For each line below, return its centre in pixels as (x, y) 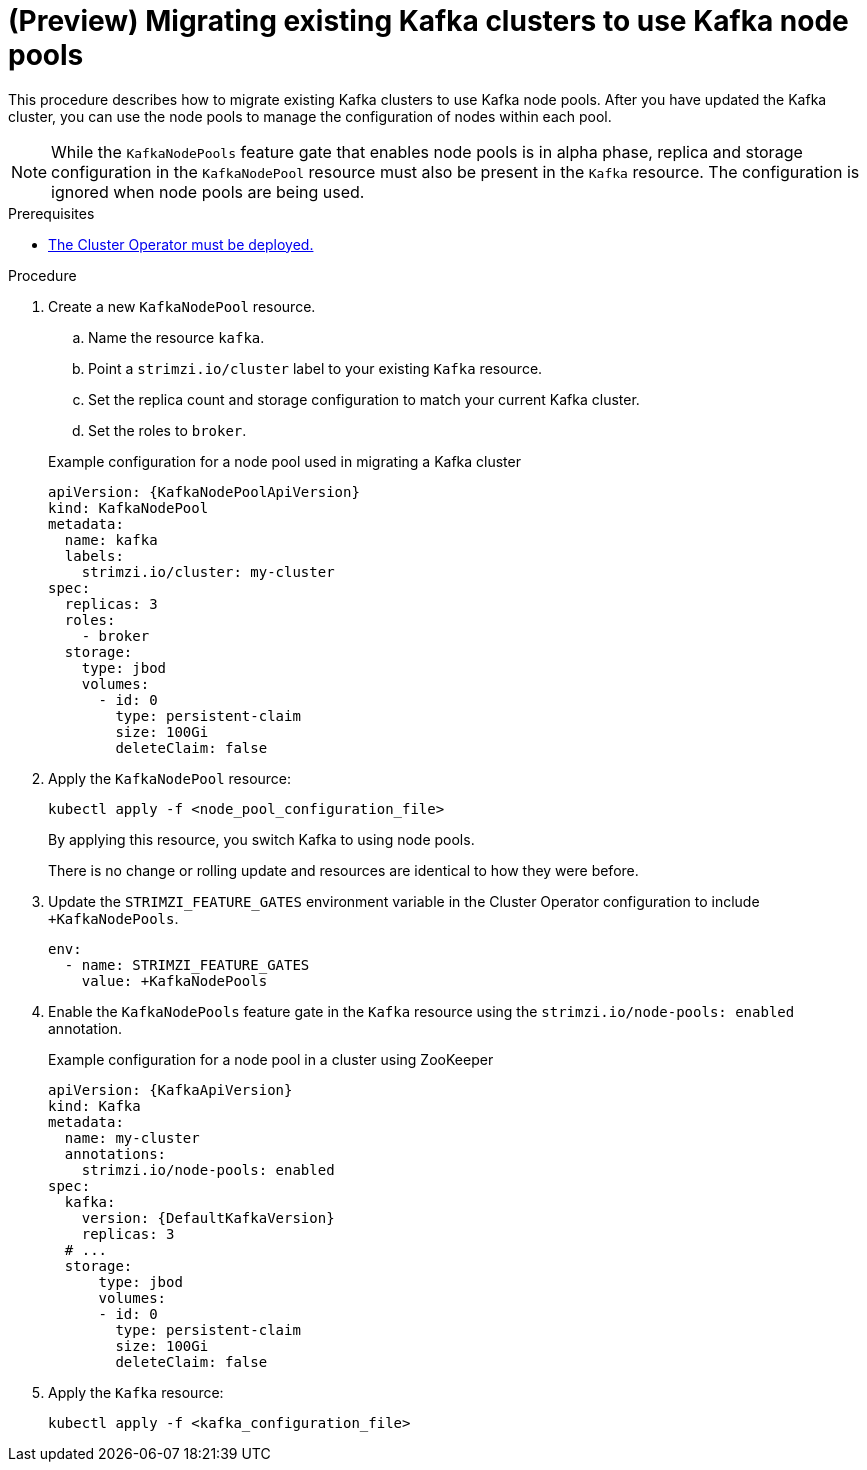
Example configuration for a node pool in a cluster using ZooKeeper (271, 1059)
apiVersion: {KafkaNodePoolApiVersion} (204, 491)
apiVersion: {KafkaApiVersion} (170, 1089)
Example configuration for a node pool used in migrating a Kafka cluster (284, 461)
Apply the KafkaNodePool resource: (170, 778)
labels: (94, 555)
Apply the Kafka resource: (136, 1392)
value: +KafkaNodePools (174, 980)
